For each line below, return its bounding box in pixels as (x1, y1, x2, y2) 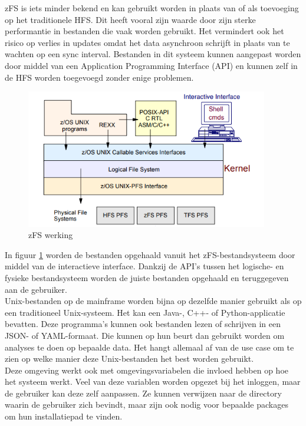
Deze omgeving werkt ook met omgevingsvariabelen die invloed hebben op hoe (5, 364, 288, 376)
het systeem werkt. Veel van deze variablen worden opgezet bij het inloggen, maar (5, 375, 301, 388)
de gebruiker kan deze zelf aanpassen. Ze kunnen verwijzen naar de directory (5, 387, 282, 399)
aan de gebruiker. (5, 283, 67, 295)
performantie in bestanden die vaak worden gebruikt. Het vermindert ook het (5, 25, 284, 37)
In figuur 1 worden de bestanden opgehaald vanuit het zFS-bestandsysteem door (5, 248, 295, 260)
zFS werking (28, 229, 73, 241)
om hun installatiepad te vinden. (5, 410, 123, 422)
